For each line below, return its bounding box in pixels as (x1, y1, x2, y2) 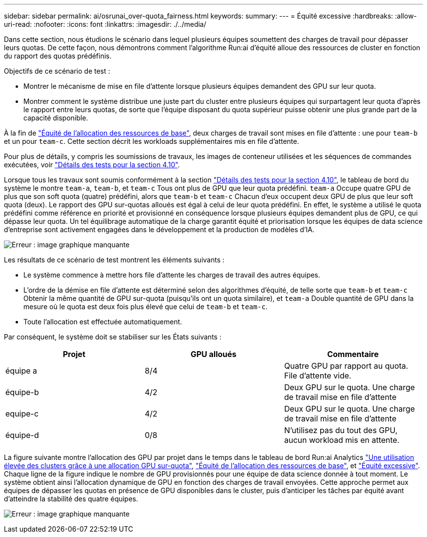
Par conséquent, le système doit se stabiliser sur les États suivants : (4, 333, 222, 341)
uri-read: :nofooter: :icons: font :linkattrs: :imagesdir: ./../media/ (4, 20, 207, 28)
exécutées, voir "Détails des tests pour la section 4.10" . (4, 160, 180, 169)
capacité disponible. (23, 114, 88, 122)
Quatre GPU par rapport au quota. (284, 361, 408, 371)
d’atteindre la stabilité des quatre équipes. (4, 495, 138, 503)
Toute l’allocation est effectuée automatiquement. (23, 318, 182, 326)
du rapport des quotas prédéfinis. (4, 52, 112, 60)
